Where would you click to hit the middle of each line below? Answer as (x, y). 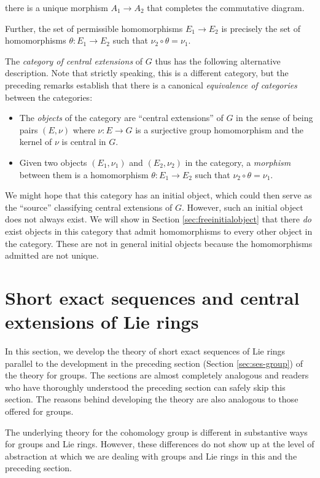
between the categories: (49, 97)
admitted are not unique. (52, 255)
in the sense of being (275, 118)
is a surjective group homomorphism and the (219, 129)
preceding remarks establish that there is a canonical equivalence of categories (151, 84)
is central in (84, 142)
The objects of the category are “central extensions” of (121, 118)
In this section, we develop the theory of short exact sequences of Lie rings (145, 351)
